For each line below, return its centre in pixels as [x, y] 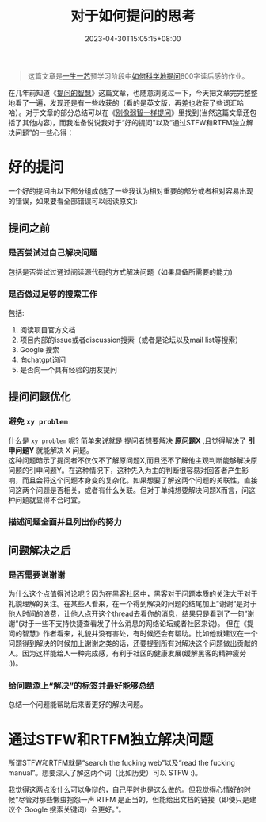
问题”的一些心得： [44, 133]
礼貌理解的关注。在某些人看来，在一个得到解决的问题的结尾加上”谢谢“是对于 [133, 604]
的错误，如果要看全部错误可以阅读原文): [73, 201]
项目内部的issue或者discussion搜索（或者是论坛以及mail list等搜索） [131, 340]
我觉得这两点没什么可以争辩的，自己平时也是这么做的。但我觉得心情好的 [126, 789]
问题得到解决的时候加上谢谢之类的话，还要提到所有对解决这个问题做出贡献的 [133, 643]
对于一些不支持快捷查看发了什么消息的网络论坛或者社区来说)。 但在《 [134, 624]
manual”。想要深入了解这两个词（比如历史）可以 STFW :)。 [105, 773]
